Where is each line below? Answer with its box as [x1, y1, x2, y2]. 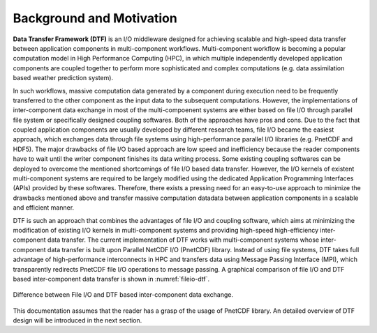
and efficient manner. [13, 203, 75, 212]
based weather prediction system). [13, 74, 114, 82]
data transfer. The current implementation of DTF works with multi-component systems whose [47, 235, 320, 244]
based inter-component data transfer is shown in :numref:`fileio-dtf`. [13, 274, 209, 283]
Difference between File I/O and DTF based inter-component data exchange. [13, 291, 234, 299]
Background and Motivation [13, 10, 177, 26]
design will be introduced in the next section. [13, 316, 142, 325]
